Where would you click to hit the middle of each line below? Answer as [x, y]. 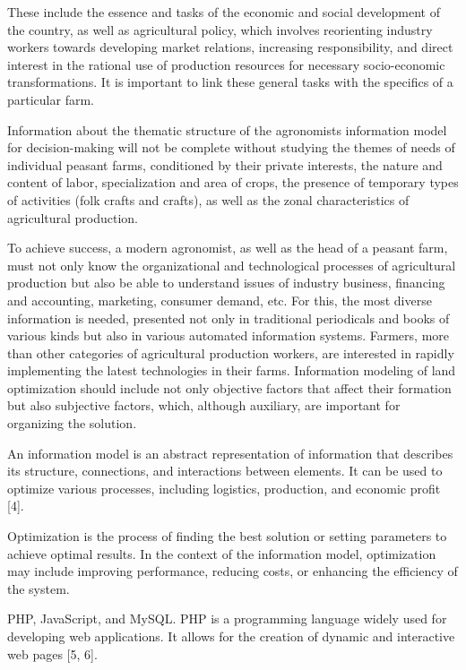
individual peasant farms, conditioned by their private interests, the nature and [225, 164]
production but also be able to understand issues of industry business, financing [226, 283]
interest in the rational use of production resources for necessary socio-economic [226, 64]
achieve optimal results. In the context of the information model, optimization [222, 553]
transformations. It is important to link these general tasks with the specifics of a [230, 82]
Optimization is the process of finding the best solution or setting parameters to [227, 536]
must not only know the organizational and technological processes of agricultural [232, 265]
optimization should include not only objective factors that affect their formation [229, 387]
